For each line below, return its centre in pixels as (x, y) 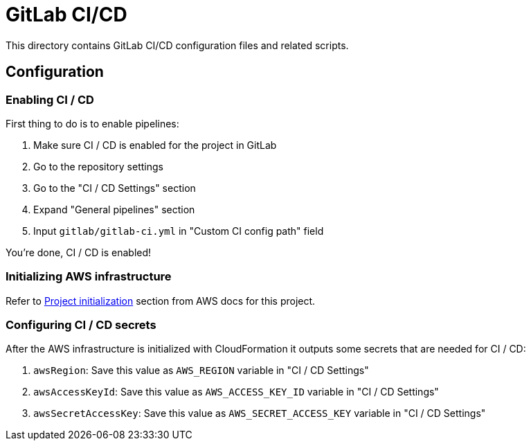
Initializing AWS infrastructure (89, 277)
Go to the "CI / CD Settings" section (115, 188)
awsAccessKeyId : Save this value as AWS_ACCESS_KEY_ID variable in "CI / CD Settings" (236, 392)
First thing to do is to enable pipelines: (92, 123)
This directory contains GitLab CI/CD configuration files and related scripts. (177, 45)
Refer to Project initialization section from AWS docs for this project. (161, 301)
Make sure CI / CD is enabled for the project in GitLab (155, 145)
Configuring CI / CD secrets (81, 325)
